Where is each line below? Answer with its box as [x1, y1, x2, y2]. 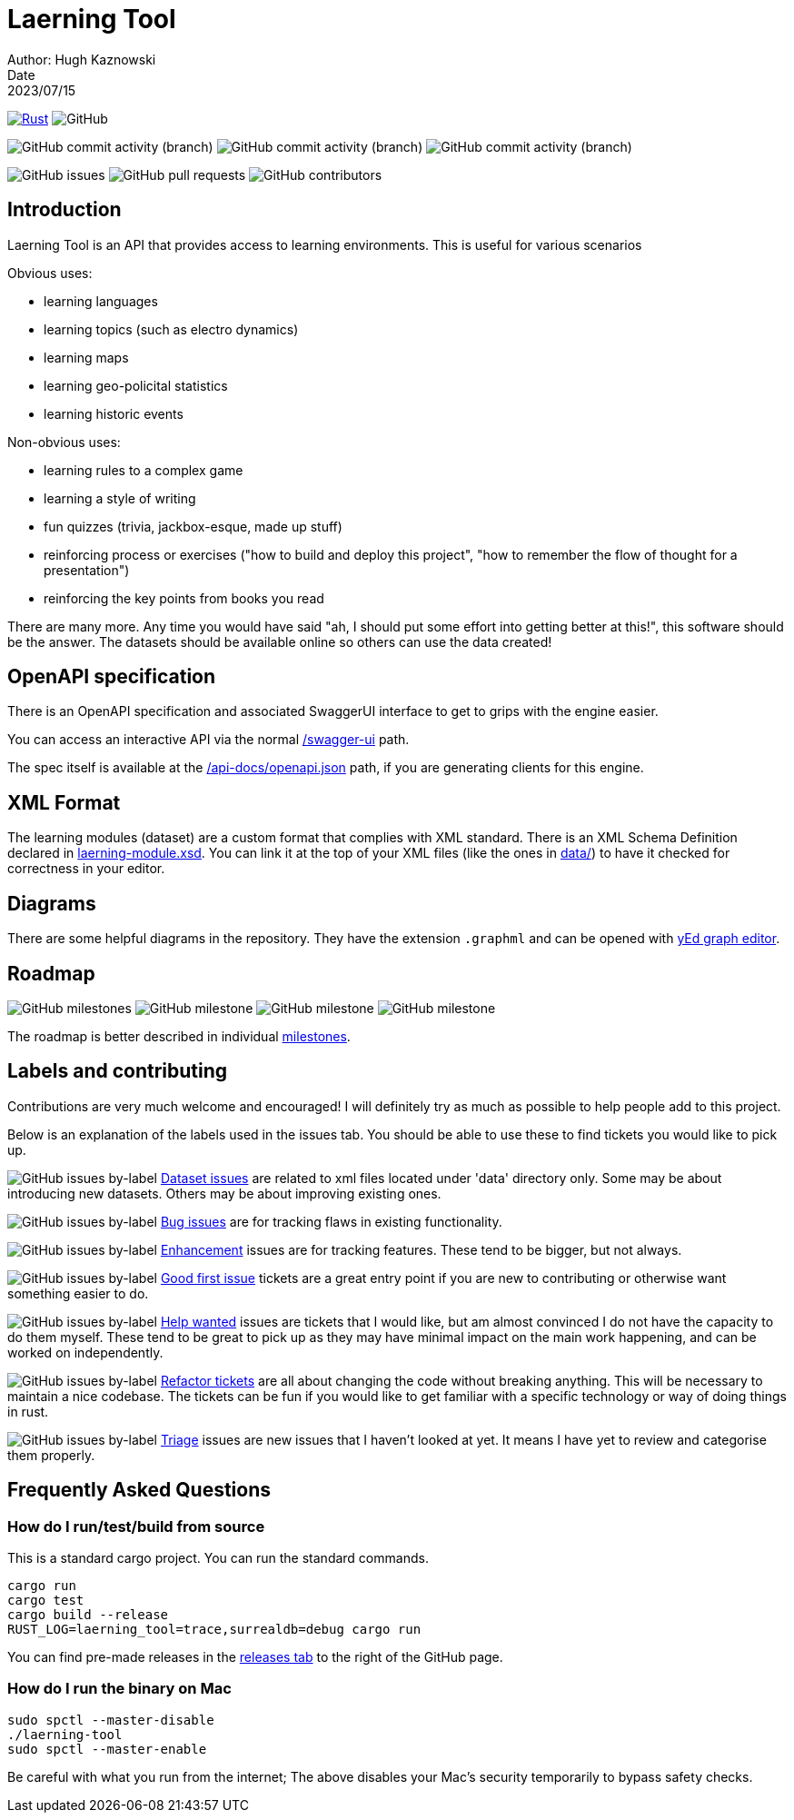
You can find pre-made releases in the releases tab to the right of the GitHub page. [7, 1649, 503, 1666]
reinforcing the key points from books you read [44, 590, 324, 606]
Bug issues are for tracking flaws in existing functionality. [160, 1213, 502, 1229]
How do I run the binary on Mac [7, 1679, 232, 1698]
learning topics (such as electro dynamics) [44, 321, 299, 337]
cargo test [7, 1593, 84, 1608]
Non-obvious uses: [7, 433, 121, 450]
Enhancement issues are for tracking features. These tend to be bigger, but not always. [160, 1241, 682, 1258]
